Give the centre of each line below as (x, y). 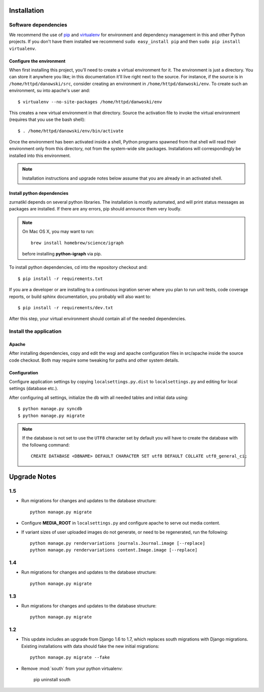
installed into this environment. (40, 155)
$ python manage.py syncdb (50, 409)
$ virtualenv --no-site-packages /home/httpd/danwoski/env (90, 102)
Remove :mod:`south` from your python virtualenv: (72, 669)
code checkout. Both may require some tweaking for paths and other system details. (94, 360)
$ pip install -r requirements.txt (60, 278)
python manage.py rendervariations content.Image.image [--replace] (114, 550)
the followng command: (46, 445)
